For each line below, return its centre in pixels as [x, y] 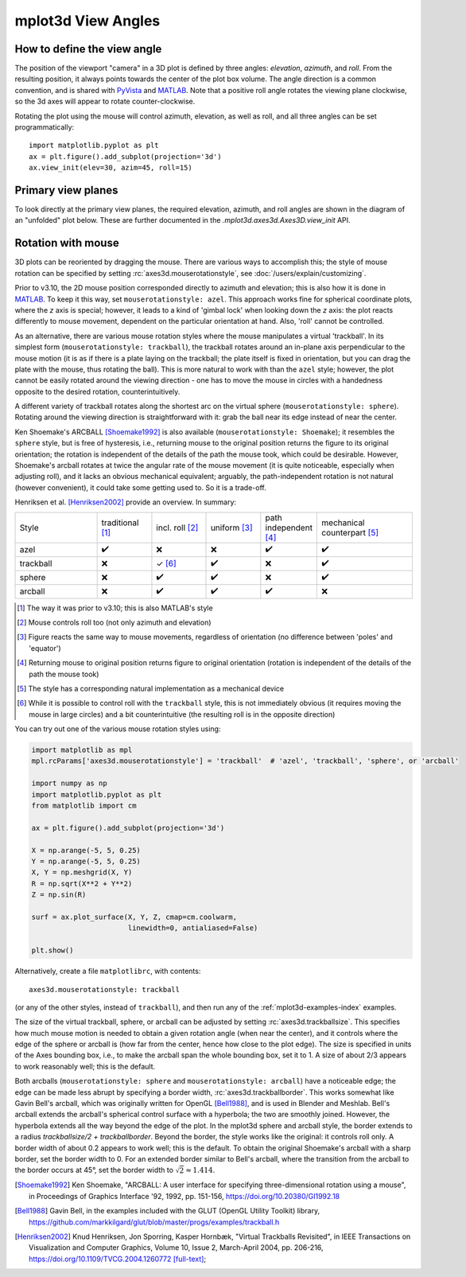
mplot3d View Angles [87, 21]
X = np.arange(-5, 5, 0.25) [86, 850]
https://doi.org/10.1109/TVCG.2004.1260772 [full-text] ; [118, 1259]
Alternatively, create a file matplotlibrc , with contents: [108, 971]
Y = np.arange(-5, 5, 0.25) [86, 861]
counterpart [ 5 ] [350, 532]
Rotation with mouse [67, 243]
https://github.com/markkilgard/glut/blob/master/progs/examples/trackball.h [154, 1222]
